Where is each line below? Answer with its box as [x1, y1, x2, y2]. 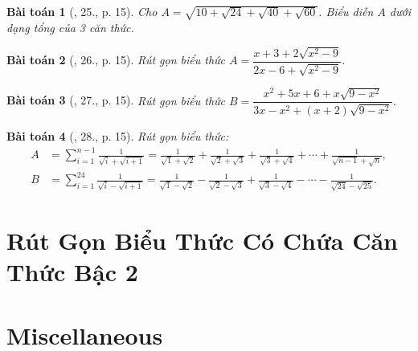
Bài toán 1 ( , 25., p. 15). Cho [6, 3, 158, 19]
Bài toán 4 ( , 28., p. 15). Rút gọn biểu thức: [6, 127, 229, 144]
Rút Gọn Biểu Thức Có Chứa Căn [6, 224, 398, 257]
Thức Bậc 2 [6, 255, 138, 288]
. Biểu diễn [318, 3, 374, 19]
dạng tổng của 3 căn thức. [6, 18, 134, 35]
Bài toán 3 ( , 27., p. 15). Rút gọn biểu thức [6, 92, 226, 108]
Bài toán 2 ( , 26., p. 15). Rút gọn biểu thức [6, 51, 226, 68]
